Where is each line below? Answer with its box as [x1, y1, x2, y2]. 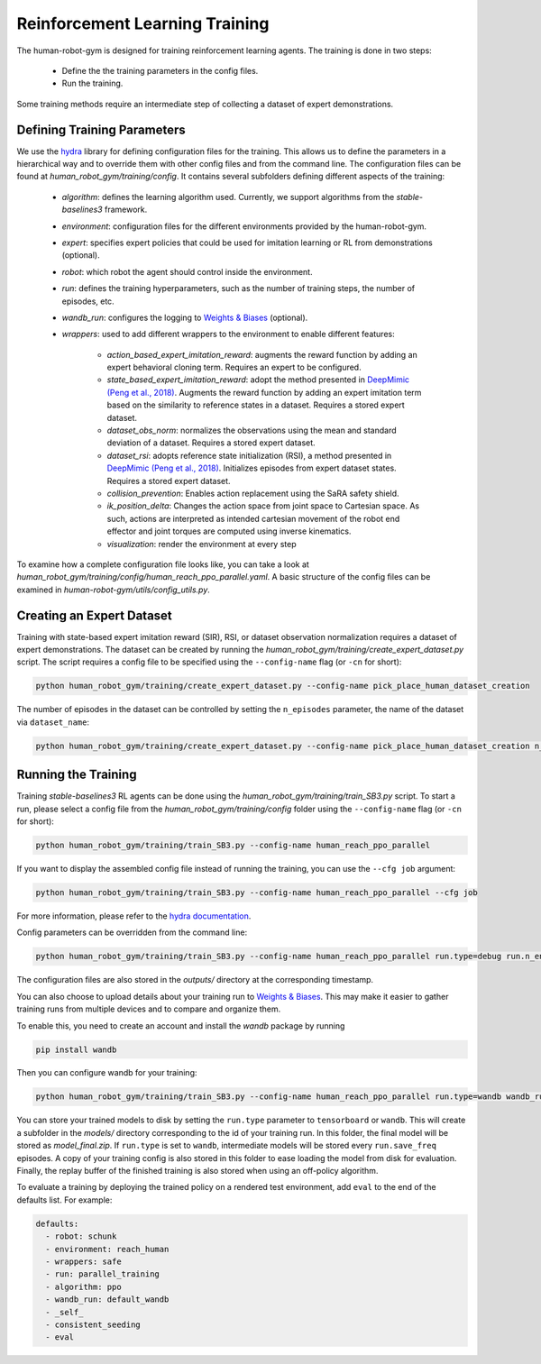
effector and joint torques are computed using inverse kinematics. [106, 526, 352, 536]
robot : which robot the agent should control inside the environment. [61, 266, 313, 277]
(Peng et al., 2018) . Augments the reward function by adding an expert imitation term [106, 387, 422, 398]
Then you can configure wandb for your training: [16, 1067, 197, 1078]
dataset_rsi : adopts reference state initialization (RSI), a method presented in [106, 450, 392, 461]
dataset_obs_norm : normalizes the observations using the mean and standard [106, 425, 397, 436]
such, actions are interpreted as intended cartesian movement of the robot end [106, 513, 400, 524]
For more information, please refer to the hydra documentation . [16, 911, 252, 921]
